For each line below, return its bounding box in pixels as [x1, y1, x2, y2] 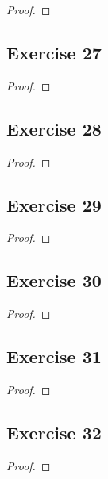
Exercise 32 [6, 420, 102, 444]
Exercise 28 [6, 116, 102, 140]
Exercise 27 [6, 40, 102, 64]
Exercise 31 [6, 344, 102, 369]
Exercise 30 [6, 268, 102, 293]
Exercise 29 [6, 192, 102, 217]
